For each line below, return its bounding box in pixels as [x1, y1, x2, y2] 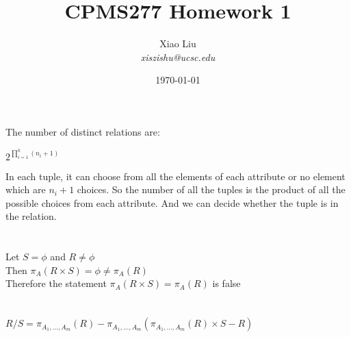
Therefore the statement [5, 276, 107, 290]
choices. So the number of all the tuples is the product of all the [77, 182, 346, 197]
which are [5, 182, 46, 197]
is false [212, 276, 241, 290]
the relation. [5, 209, 57, 223]
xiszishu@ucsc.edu [140, 49, 216, 64]
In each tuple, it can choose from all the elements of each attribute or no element [5, 168, 346, 183]
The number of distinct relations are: [5, 124, 160, 138]
